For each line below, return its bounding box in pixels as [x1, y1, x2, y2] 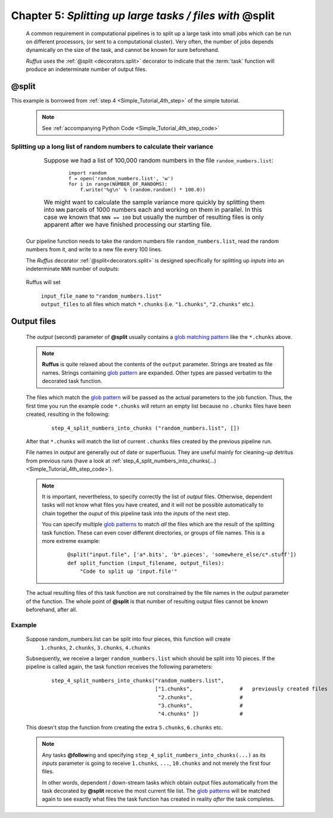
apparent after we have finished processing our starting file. [43, 220, 212, 229]
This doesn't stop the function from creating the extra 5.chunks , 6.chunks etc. [26, 724, 223, 731]
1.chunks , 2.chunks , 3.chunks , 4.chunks [41, 644, 151, 651]
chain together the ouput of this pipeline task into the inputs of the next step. [42, 510, 231, 517]
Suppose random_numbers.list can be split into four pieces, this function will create [26, 635, 231, 643]
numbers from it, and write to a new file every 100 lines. [26, 246, 163, 253]
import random [69, 169, 107, 176]
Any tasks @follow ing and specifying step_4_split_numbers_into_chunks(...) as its [42, 751, 266, 758]
